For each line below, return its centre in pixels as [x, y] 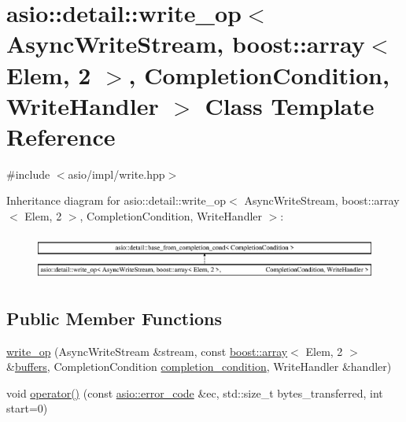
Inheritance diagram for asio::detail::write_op [116, 200]
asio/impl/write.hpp [116, 174]
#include [28, 174]
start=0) [27, 408]
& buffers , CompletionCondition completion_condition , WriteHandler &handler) [199, 366]
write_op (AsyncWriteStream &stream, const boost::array [147, 351]
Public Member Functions [114, 318]
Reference [61, 136]
